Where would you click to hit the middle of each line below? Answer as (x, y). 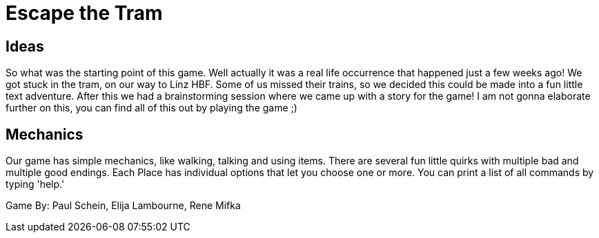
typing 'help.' (35, 184)
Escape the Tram (84, 13)
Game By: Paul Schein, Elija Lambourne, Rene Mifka (123, 206)
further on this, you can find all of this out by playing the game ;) (151, 108)
